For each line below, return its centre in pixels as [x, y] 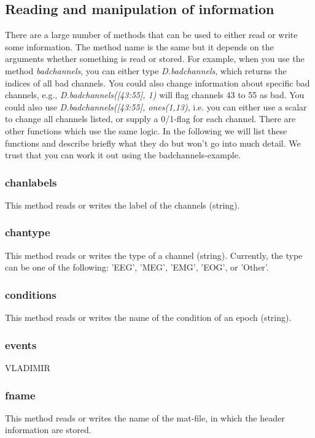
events [21, 344]
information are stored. [48, 430]
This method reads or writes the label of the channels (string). [122, 205]
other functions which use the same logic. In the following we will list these [146, 130]
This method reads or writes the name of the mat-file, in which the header [145, 417]
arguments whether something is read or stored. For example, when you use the [155, 59]
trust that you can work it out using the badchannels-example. [123, 155]
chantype [28, 232]
